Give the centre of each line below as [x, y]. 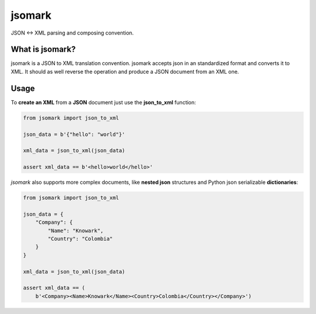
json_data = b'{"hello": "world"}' [74, 134]
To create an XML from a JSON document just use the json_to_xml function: [103, 102]
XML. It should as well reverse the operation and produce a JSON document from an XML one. [125, 71]
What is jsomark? [43, 50]
